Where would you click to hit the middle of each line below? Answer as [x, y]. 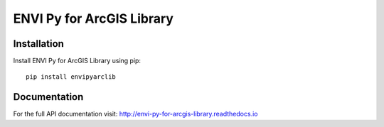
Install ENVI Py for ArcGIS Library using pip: [77, 61]
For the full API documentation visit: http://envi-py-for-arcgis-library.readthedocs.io [135, 114]
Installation [38, 44]
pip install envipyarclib [71, 77]
